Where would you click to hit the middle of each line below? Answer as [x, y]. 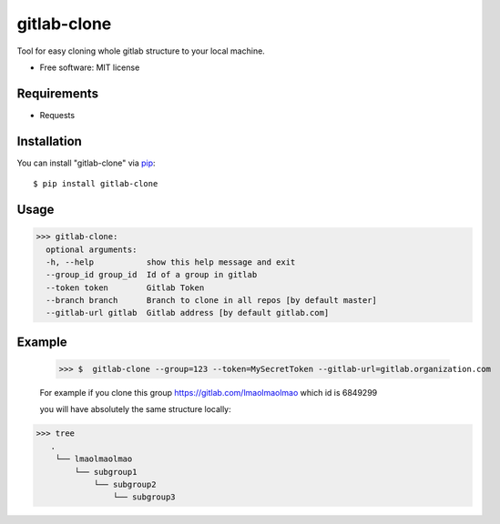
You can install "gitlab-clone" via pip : [86, 163]
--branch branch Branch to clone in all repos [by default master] [212, 301]
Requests [57, 115]
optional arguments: [92, 249]
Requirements [58, 93]
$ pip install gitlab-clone [96, 184]
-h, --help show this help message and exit [171, 262]
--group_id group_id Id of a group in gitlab [152, 275]
